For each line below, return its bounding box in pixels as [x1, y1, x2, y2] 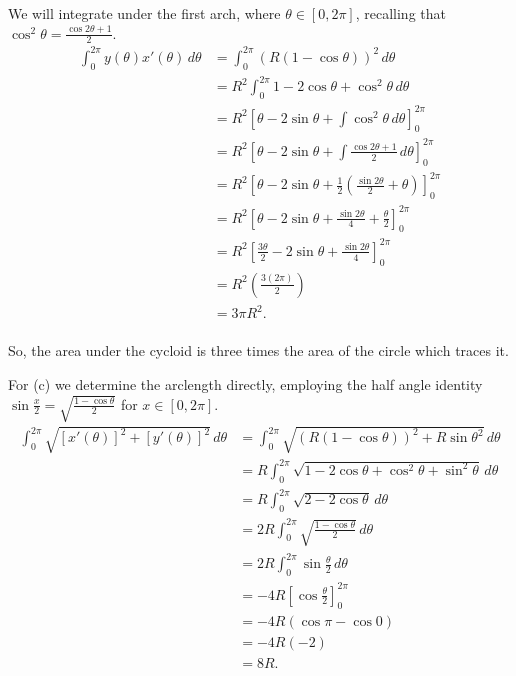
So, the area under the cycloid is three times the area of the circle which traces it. [8, 340, 509, 361]
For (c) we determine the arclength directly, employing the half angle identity [8, 373, 483, 394]
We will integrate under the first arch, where [8, 3, 281, 23]
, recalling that [355, 3, 446, 23]
